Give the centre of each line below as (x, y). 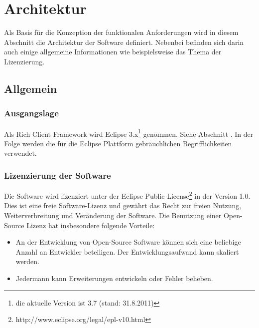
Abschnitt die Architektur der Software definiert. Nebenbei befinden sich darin (124, 42)
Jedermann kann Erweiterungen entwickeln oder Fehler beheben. (114, 278)
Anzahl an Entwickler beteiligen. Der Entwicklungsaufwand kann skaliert (127, 251)
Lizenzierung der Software (58, 175)
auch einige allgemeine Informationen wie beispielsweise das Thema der (113, 52)
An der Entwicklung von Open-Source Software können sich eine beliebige (128, 242)
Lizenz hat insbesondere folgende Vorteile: (91, 225)
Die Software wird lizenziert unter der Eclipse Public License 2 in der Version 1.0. (127, 195)
